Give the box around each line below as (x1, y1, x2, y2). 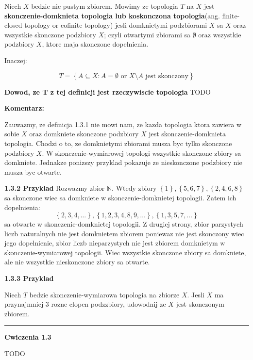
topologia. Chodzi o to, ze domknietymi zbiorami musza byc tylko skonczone (4, 138, 232, 148)
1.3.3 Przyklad (4, 273, 54, 283)
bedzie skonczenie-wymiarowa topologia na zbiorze (29, 289, 180, 299)
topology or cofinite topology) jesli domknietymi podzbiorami (24, 20, 207, 30)
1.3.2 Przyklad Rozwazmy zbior (4, 183, 105, 193)
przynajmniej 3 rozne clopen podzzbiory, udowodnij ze (4, 299, 166, 309)
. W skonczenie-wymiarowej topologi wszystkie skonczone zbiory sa (42, 147, 241, 158)
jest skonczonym (176, 299, 224, 309)
